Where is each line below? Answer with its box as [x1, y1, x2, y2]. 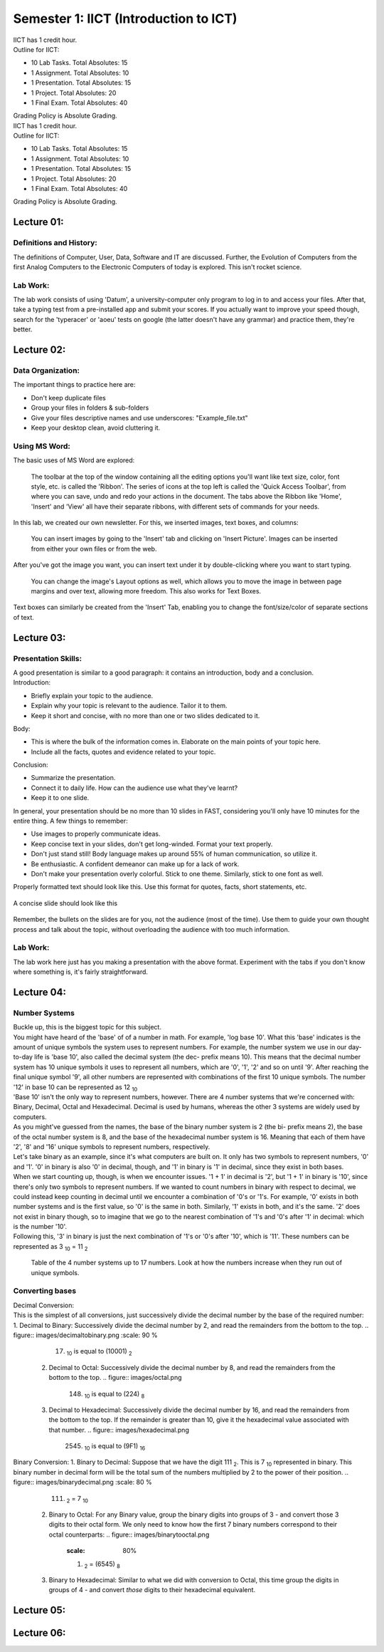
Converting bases [13, 1286, 77, 1296]
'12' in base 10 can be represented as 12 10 [13, 1083, 138, 1093]
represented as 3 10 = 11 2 [13, 1242, 88, 1252]
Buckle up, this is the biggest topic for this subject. [13, 1023, 161, 1032]
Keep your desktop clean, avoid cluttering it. [31, 423, 161, 432]
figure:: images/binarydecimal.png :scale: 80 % [13, 1478, 152, 1487]
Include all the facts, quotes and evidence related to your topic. [31, 747, 216, 756]
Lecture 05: [13, 1604, 66, 1616]
